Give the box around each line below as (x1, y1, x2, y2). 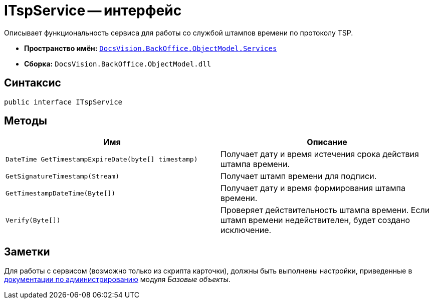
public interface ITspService (4, 97, 123, 106)
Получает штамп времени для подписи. (221, 171, 377, 181)
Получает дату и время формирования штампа (221, 183, 405, 193)
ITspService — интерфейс (4, 2, 182, 19)
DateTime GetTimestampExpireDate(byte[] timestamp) (6, 155, 198, 163)
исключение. (221, 225, 272, 235)
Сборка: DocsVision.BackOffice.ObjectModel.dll (24, 59, 211, 68)
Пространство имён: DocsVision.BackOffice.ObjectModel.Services (24, 43, 277, 52)
